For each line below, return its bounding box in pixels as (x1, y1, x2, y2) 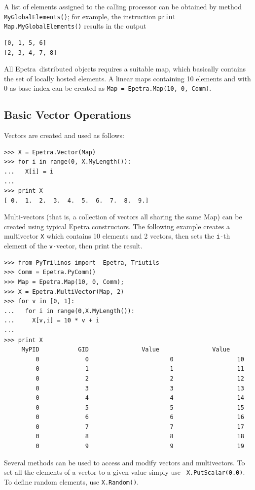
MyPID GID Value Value (21, 346, 230, 353)
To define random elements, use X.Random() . (4, 476, 139, 487)
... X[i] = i (4, 168, 54, 175)
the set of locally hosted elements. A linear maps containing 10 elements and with (4, 73, 251, 83)
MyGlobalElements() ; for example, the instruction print (4, 11, 176, 21)
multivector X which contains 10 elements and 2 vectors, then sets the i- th (4, 231, 230, 241)
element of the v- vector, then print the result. (4, 241, 143, 251)
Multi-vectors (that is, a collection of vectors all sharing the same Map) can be (4, 211, 242, 222)
